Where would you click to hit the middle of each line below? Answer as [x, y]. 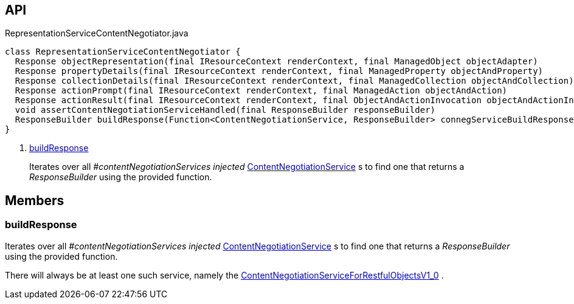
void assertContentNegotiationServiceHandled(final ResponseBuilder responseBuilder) [225, 110]
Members [35, 200]
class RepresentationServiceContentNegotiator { [123, 52]
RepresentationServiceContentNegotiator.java [97, 33]
